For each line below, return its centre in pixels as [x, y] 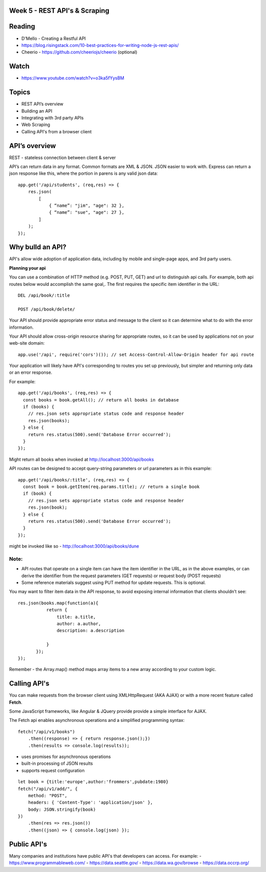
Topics [20, 92]
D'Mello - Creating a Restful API [54, 38]
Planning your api [28, 268]
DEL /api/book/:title [44, 295]
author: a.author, [79, 624]
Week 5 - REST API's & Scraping [59, 11]
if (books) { [39, 407]
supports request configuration [53, 770]
